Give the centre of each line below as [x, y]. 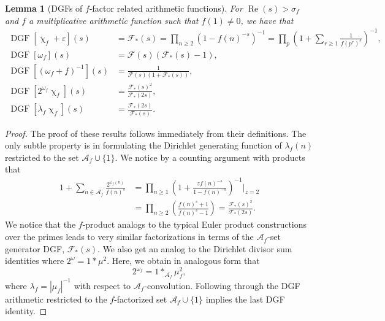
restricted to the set [42, 157]
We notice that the [40, 224]
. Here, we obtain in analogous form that [183, 261]
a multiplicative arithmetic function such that [114, 20]
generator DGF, [35, 248]
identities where [35, 261]
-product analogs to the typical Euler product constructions [195, 224]
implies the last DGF [245, 299]
